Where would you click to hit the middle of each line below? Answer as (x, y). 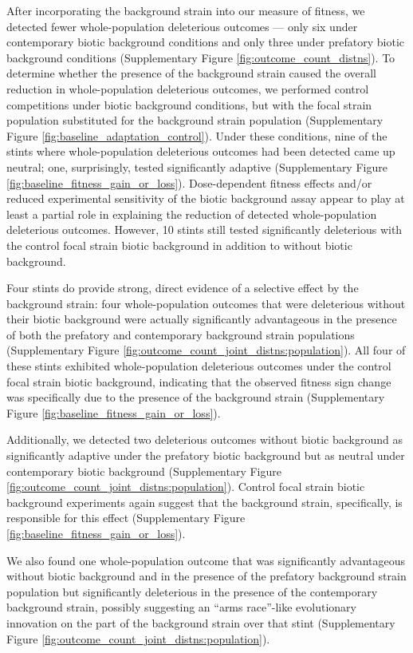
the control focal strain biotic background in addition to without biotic (179, 245)
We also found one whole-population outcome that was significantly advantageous (206, 560)
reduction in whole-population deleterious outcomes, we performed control (188, 88)
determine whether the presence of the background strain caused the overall (192, 73)
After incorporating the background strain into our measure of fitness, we (186, 10)
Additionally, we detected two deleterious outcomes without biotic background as (205, 439)
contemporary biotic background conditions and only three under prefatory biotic (205, 42)
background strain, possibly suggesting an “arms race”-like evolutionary (181, 607)
